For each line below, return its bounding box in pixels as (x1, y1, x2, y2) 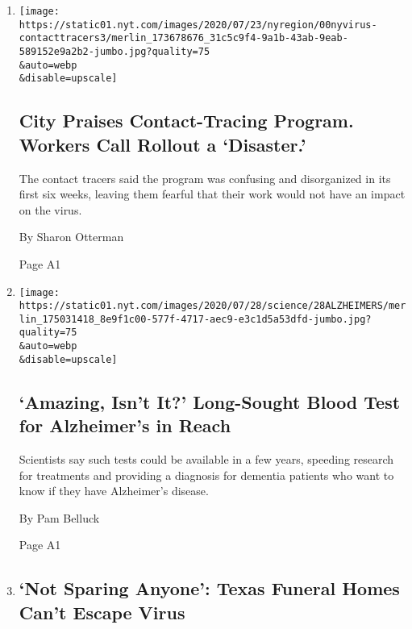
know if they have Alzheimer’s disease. (19, 482, 209, 499)
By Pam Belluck (19, 509, 100, 526)
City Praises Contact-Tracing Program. (19, 108, 354, 133)
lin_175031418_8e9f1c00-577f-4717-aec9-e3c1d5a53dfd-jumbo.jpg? (19, 313, 372, 325)
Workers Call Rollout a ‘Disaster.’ (19, 131, 306, 156)
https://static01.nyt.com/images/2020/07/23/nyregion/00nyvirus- (19, 19, 377, 31)
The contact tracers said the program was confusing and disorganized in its (19, 169, 391, 186)
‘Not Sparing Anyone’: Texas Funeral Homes (19, 576, 400, 601)
